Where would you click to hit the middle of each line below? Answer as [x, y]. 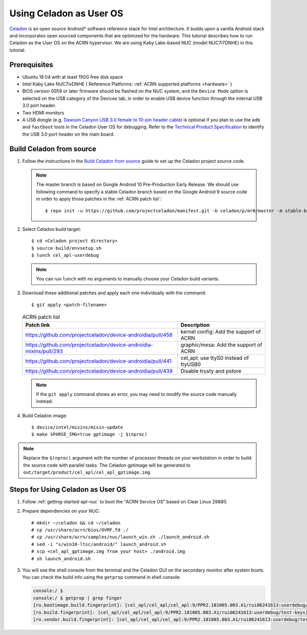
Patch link [38, 325]
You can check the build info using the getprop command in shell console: [102, 577]
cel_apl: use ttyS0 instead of [215, 358]
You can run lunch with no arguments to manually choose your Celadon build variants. [128, 278]
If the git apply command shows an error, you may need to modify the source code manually [137, 394]
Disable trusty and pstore [211, 371]
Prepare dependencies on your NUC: [61, 511]
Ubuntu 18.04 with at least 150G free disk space [73, 77]
